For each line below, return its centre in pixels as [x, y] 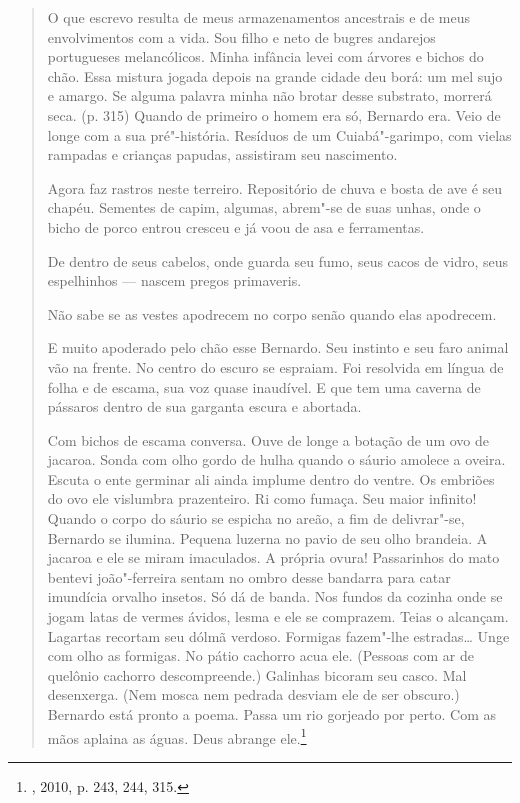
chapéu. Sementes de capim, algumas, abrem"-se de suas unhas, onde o [264, 207]
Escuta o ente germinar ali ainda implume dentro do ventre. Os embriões [271, 478]
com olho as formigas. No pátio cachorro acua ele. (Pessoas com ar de [260, 655]
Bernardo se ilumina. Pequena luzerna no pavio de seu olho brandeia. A [267, 537]
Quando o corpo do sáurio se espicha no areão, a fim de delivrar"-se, [256, 518]
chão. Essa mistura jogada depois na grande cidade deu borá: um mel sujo [275, 75]
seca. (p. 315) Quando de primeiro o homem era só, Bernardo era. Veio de [274, 114]
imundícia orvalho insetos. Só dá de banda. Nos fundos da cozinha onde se [275, 596]
